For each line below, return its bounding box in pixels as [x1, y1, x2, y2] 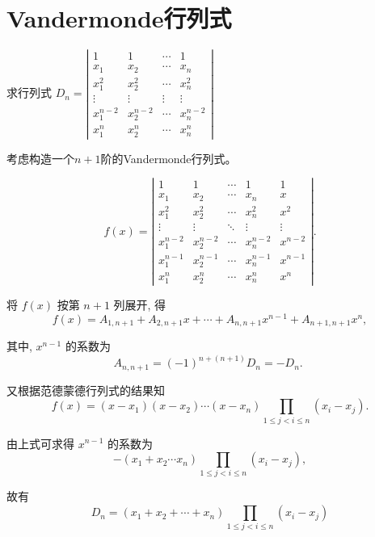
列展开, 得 [113, 296, 166, 313]
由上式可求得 [6, 434, 74, 451]
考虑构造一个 [6, 149, 74, 166]
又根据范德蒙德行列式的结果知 [6, 381, 165, 398]
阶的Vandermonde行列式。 [100, 149, 237, 166]
